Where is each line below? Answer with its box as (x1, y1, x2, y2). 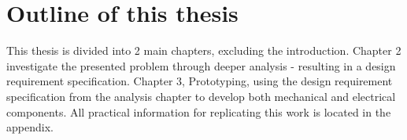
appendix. (6, 119, 54, 135)
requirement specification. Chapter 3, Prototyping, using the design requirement (6, 73, 393, 89)
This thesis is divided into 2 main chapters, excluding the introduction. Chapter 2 (6, 42, 401, 59)
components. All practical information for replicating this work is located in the (6, 103, 391, 120)
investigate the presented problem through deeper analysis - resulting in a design (6, 57, 396, 74)
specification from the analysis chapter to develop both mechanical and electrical (6, 88, 396, 104)
